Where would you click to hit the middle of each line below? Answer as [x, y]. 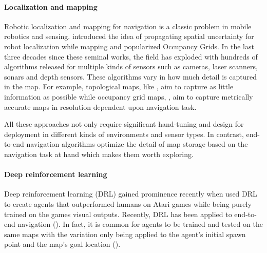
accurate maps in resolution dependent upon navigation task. [100, 106]
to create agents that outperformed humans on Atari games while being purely [128, 203]
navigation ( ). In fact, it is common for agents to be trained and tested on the [140, 224]
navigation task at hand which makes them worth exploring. [99, 154]
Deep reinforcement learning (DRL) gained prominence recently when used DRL [131, 194]
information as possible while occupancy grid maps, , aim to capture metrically [129, 96]
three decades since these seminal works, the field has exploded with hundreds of [131, 56]
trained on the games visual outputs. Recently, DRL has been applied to [118, 214]
